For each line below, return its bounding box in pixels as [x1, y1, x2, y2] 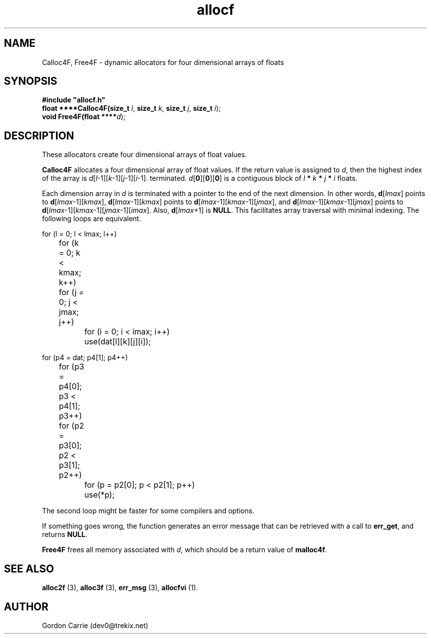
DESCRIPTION [4, 129, 74, 142]
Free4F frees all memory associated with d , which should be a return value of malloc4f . [42, 545, 327, 554]
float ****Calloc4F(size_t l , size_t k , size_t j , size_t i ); [42, 104, 221, 113]
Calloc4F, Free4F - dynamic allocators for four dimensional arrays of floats [42, 58, 284, 67]
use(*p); [84, 490, 115, 500]
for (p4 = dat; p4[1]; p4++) [42, 353, 128, 362]
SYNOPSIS [4, 75, 58, 88]
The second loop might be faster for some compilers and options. [42, 506, 254, 515]
